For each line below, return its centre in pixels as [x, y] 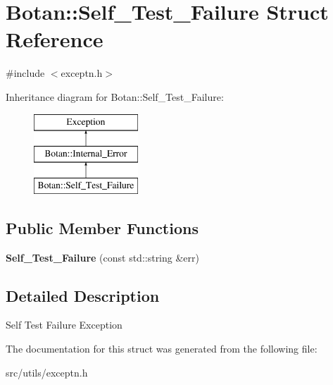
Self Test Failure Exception [64, 325]
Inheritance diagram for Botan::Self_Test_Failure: [115, 96]
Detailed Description [83, 295]
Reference [55, 39]
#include [25, 73]
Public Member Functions [102, 227]
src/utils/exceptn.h [47, 372]
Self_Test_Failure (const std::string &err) [102, 257]
